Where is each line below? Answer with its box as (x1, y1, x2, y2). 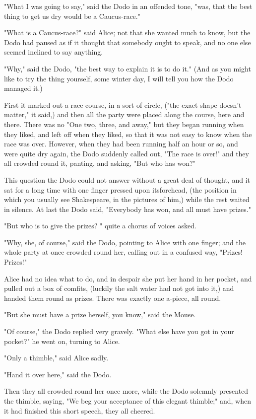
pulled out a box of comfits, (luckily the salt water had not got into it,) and (4, 283, 234, 293)
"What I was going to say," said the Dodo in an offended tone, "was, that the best (4, 1, 253, 11)
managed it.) (4, 83, 43, 93)
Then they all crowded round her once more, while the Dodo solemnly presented (4, 386, 249, 396)
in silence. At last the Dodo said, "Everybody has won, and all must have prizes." (4, 204, 251, 214)
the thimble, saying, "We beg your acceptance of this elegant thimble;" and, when (4, 396, 251, 406)
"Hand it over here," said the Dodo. (4, 369, 112, 379)
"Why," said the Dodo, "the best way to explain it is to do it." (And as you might (4, 63, 251, 73)
